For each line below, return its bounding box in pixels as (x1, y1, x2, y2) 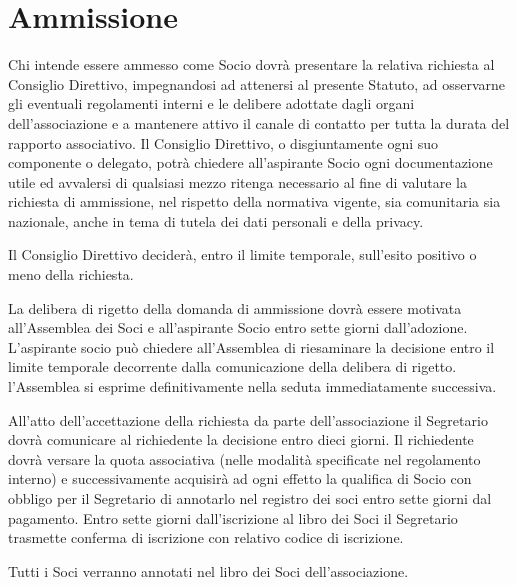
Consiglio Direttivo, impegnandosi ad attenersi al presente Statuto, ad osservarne (8, 73, 506, 94)
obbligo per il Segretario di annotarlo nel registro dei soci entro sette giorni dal (8, 488, 492, 508)
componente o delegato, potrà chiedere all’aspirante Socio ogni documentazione (8, 152, 493, 173)
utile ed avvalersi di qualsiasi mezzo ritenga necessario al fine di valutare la (8, 171, 468, 192)
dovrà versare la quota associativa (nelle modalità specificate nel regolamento (8, 448, 481, 469)
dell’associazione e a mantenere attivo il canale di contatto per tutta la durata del (8, 112, 510, 133)
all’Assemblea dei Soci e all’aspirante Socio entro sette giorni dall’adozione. (8, 317, 468, 338)
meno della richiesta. (8, 264, 134, 285)
